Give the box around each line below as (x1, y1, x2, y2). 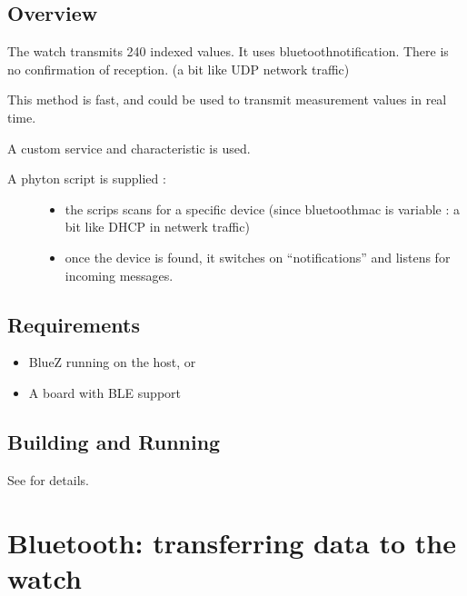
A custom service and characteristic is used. (7, 138, 251, 157)
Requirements (7, 310, 140, 338)
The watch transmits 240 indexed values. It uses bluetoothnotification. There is (7, 42, 449, 61)
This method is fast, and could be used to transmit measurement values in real (7, 90, 447, 109)
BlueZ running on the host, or (28, 353, 196, 372)
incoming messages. (65, 265, 174, 284)
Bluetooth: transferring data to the (7, 523, 456, 561)
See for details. (7, 470, 89, 489)
